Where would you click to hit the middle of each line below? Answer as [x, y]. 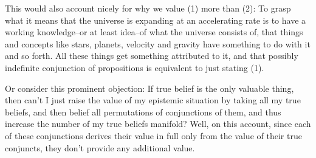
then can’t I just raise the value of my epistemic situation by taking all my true [153, 100]
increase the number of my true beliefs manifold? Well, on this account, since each [158, 124]
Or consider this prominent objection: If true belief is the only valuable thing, [149, 88]
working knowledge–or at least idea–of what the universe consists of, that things [154, 32]
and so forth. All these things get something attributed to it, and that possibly [152, 56]
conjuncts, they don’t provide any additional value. [100, 147]
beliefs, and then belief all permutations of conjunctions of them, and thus [143, 112]
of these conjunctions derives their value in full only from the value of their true [153, 135]
